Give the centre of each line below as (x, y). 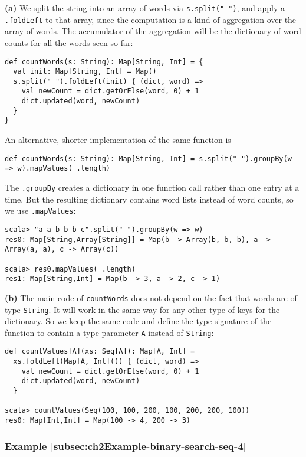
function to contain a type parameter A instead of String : (109, 332)
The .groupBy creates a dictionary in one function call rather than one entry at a (152, 187)
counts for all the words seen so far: (69, 42)
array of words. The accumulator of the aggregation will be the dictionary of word (153, 31)
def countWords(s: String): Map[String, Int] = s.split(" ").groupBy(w (148, 159)
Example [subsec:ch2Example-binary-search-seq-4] (126, 445)
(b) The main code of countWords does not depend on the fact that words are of (151, 297)
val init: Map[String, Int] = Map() (85, 72)
